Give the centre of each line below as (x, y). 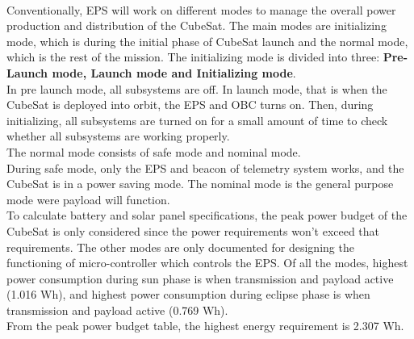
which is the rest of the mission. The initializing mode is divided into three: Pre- (207, 57)
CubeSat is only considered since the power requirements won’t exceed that (193, 230)
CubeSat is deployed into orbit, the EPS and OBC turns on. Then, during (190, 105)
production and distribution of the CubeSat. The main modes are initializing (197, 25)
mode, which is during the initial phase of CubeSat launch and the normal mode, (207, 41)
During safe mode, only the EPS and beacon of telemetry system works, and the (205, 167)
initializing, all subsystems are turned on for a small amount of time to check (197, 120)
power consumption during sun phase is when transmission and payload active (200, 278)
